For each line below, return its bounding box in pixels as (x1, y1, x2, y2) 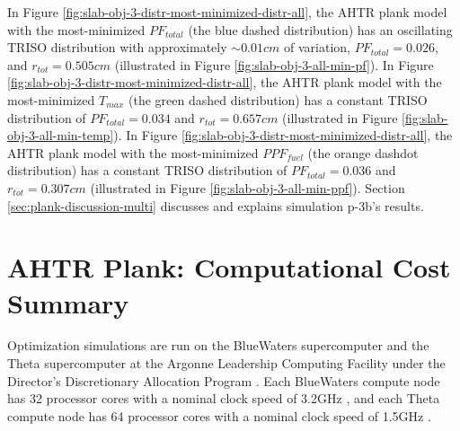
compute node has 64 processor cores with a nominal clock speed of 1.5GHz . (7, 406, 431, 425)
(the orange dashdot (307, 143, 419, 162)
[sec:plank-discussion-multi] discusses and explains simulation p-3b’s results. (7, 196, 424, 215)
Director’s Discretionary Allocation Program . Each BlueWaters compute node (7, 371, 440, 390)
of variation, (284, 38, 351, 57)
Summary (7, 284, 129, 321)
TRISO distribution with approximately (7, 38, 227, 57)
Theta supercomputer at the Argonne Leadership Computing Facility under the (7, 354, 446, 373)
